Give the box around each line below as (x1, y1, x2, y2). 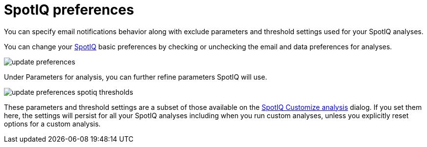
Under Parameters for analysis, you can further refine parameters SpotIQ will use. (4, 72, 267, 81)
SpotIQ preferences (4, 1, 134, 18)
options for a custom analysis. (4, 119, 101, 128)
